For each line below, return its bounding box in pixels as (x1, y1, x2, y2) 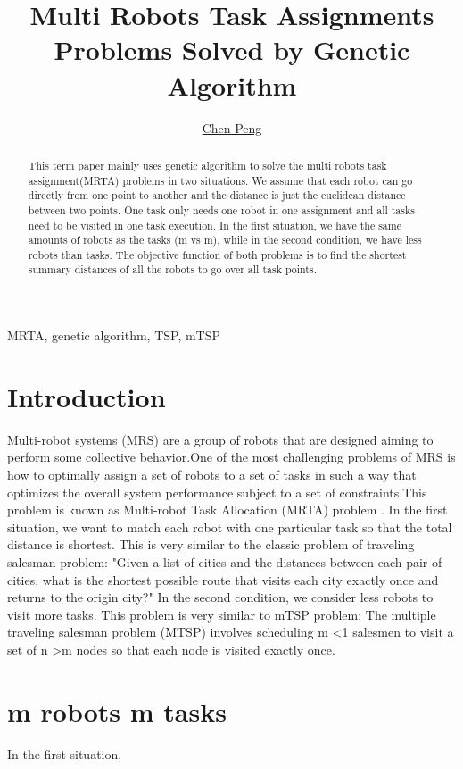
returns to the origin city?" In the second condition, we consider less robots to (7, 588, 434, 606)
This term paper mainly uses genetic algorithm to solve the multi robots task (28, 157, 387, 172)
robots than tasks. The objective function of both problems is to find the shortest (28, 247, 407, 262)
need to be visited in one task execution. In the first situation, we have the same (28, 217, 401, 232)
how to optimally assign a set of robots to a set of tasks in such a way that (7, 465, 417, 484)
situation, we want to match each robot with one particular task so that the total (7, 517, 452, 536)
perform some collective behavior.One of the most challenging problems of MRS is (7, 447, 456, 466)
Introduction (7, 378, 166, 414)
